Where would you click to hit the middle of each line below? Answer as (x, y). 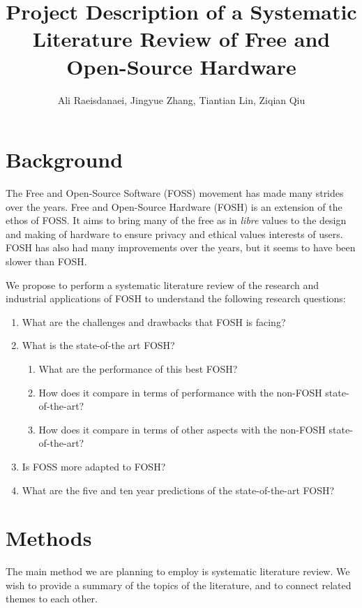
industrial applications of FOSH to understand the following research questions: (176, 298)
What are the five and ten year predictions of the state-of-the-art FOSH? (178, 490)
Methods (49, 538)
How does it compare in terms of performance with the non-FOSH (180, 392)
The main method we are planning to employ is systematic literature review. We (178, 571)
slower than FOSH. (46, 261)
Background (65, 160)
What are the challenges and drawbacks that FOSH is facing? (154, 321)
